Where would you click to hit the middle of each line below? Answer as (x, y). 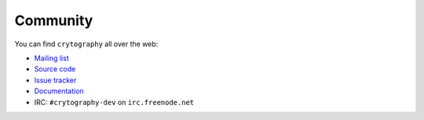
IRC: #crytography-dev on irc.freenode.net (114, 102)
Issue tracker (55, 80)
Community (54, 20)
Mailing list (52, 58)
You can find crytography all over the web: (86, 44)
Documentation (59, 91)
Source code (55, 69)
